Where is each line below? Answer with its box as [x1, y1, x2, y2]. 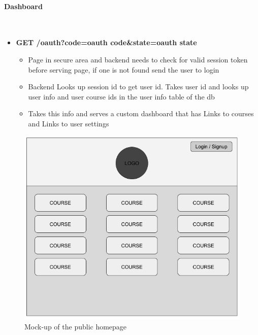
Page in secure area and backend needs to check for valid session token [28, 54, 248, 64]
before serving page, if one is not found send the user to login [28, 64, 219, 75]
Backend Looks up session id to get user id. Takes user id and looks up [28, 81, 249, 92]
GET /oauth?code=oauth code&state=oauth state [16, 37, 197, 48]
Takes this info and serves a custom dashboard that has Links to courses [28, 108, 254, 119]
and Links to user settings [28, 118, 109, 128]
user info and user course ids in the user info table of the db [28, 91, 215, 102]
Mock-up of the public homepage [24, 321, 127, 331]
